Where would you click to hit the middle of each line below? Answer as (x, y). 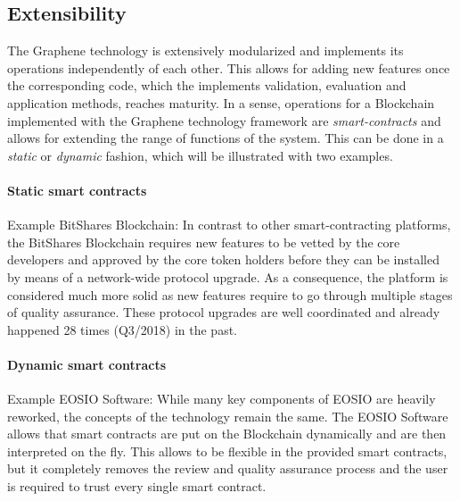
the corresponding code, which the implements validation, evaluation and (207, 85)
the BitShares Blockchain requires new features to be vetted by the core (204, 242)
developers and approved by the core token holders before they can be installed (223, 259)
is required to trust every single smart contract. (137, 486)
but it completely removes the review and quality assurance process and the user (228, 468)
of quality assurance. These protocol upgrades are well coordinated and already (224, 312)
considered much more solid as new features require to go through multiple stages (230, 294)
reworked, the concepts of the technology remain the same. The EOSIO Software (228, 416)
